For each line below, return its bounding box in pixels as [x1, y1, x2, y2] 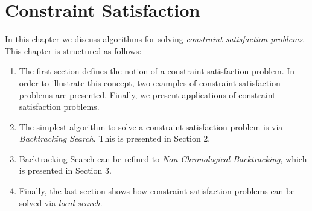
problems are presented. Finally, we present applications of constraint [19, 88, 276, 101]
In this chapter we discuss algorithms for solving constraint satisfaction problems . [5, 33, 305, 45]
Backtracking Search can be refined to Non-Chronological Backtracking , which [19, 152, 307, 165]
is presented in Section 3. [19, 164, 112, 177]
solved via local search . [19, 196, 103, 209]
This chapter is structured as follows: [5, 44, 142, 57]
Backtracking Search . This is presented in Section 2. [19, 132, 211, 145]
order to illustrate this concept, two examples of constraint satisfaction [19, 76, 281, 89]
